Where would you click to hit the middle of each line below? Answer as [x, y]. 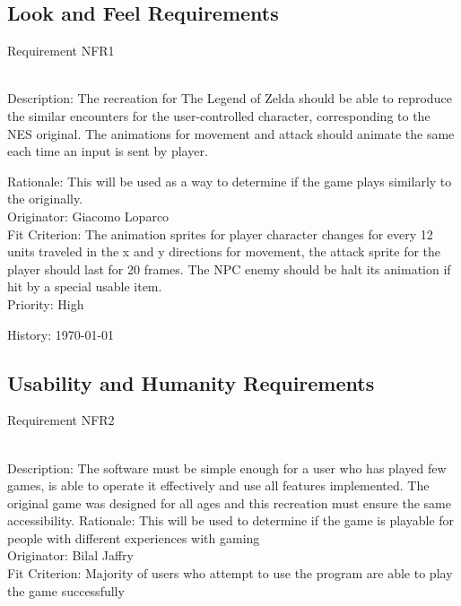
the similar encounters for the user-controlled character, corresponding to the [219, 115]
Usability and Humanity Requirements [191, 382]
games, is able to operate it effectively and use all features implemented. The [218, 485]
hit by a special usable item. [85, 286]
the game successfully [66, 590]
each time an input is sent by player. [108, 151]
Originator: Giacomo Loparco [88, 216]
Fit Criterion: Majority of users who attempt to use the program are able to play [230, 573]
